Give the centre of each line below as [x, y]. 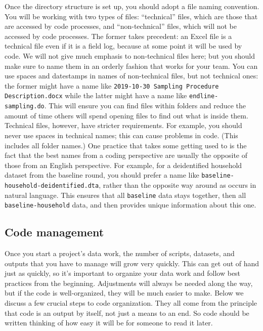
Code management [54, 232]
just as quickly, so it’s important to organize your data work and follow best [123, 273]
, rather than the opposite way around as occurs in [178, 184]
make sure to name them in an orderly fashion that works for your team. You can [131, 66]
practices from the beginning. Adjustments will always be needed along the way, [129, 283]
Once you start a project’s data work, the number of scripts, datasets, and [120, 253]
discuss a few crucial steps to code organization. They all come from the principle [131, 303]
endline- [204, 96]
